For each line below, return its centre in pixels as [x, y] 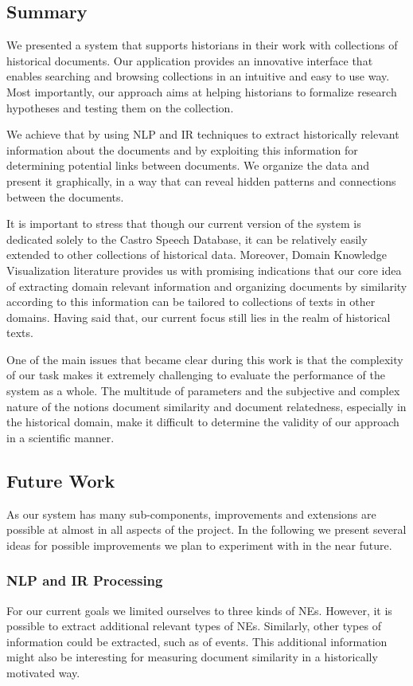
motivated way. [43, 673]
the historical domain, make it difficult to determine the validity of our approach [203, 422]
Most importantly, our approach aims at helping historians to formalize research [202, 91]
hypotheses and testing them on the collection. [120, 107]
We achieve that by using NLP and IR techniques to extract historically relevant [203, 134]
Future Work [61, 480]
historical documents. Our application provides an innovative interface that [190, 60]
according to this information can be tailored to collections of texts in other [191, 302]
